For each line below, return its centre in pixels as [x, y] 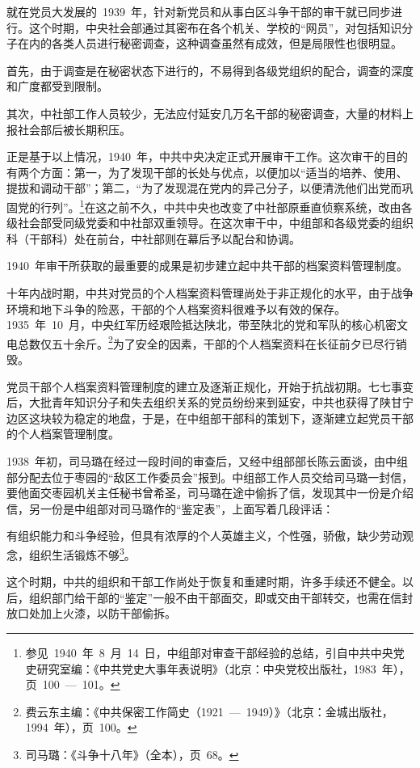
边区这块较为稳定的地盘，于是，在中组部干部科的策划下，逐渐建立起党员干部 [210, 418]
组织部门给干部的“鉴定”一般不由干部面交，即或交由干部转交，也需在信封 [221, 597]
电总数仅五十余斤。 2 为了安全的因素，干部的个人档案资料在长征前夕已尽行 [201, 342]
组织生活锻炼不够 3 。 [82, 553]
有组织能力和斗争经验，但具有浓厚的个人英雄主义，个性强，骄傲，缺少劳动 [204, 536]
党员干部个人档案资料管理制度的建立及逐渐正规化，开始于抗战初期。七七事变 [210, 386]
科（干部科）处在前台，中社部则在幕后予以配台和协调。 [153, 238]
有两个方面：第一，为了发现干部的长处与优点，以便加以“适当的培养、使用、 [207, 172]
